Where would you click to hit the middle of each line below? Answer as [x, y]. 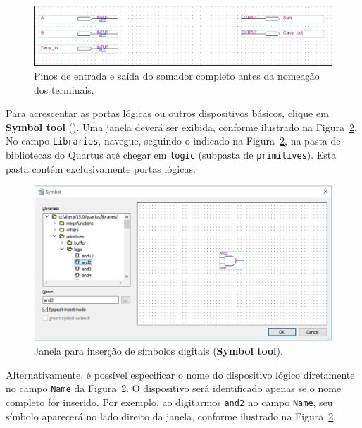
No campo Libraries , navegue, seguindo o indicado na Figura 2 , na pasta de [173, 141]
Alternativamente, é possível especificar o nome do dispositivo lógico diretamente [180, 374]
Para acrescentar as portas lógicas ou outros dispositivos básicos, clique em [167, 113]
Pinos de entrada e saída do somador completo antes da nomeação [177, 75]
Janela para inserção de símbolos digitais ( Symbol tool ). [158, 351]
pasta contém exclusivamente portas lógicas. [101, 168]
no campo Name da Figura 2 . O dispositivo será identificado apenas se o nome [174, 388]
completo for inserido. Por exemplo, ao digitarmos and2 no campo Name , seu [169, 402]
